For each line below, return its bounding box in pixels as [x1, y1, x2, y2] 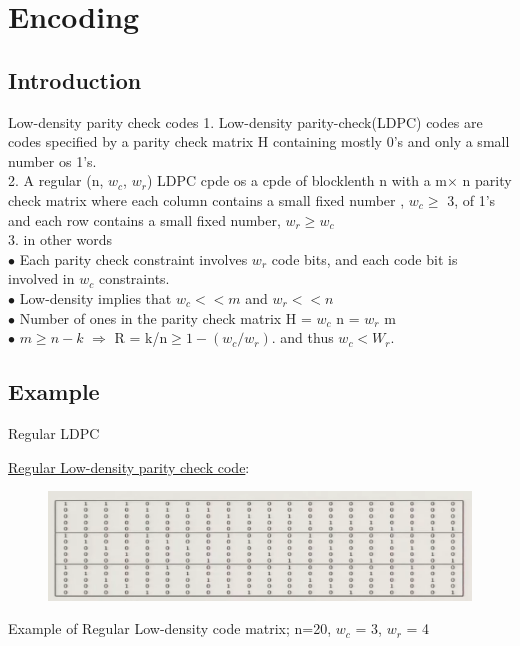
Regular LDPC [8, 422, 100, 443]
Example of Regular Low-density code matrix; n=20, [8, 618, 332, 639]
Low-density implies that [19, 287, 172, 308]
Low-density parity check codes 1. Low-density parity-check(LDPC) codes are [8, 111, 483, 132]
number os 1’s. [8, 150, 97, 171]
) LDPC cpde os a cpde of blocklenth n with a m [146, 170, 447, 191]
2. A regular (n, [8, 170, 104, 191]
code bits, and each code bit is [271, 248, 458, 269]
